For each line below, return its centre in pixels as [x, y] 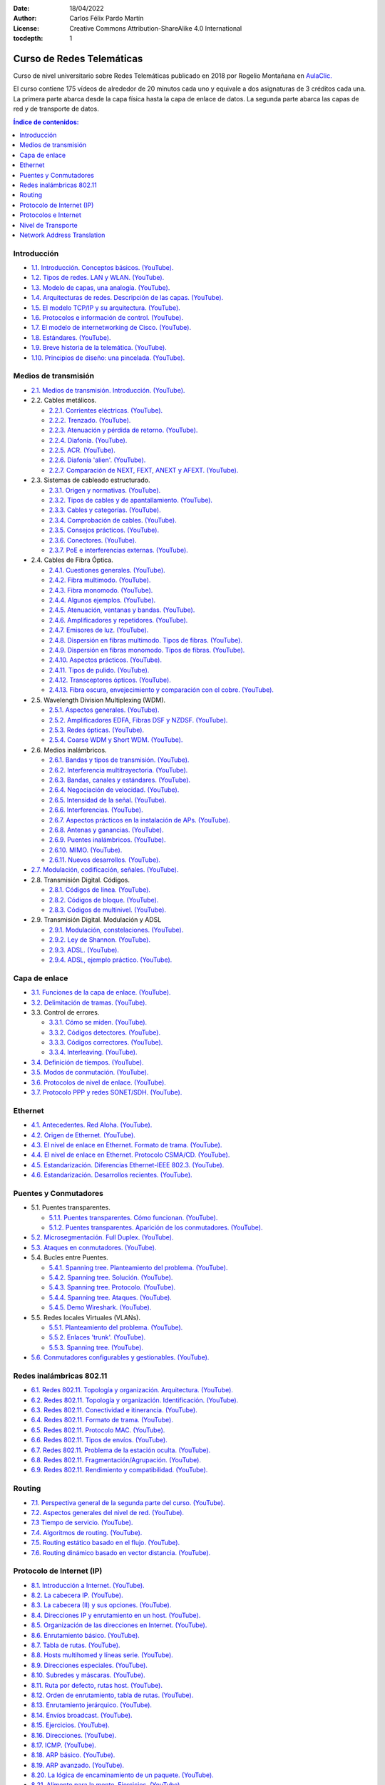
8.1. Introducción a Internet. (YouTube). [88, 1585]
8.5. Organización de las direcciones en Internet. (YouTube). [119, 1625]
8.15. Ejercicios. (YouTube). [70, 1725]
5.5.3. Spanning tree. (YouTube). [96, 1347]
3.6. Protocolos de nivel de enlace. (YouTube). [99, 1082]
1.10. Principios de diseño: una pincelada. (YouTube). [108, 358]
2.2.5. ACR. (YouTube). [82, 451]
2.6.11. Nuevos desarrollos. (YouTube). [104, 860]
